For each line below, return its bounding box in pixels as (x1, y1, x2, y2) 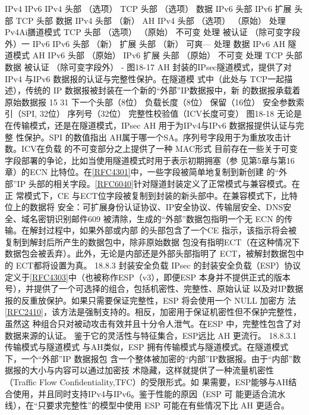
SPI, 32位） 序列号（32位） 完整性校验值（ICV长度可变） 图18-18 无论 (21, 107, 294, 120)
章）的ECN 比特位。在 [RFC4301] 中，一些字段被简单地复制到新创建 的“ (5, 166, 279, 178)
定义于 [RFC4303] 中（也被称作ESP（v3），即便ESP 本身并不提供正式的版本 (5, 270, 291, 283)
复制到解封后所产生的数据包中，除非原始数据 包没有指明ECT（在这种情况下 (5, 235, 300, 248)
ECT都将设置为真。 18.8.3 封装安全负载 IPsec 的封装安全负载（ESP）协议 (15, 259, 301, 272)
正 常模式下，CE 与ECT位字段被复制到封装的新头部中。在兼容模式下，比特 (5, 189, 298, 201)
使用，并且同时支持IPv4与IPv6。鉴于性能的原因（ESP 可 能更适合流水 (12, 387, 286, 400)
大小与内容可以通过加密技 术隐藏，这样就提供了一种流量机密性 (29, 364, 274, 376)
